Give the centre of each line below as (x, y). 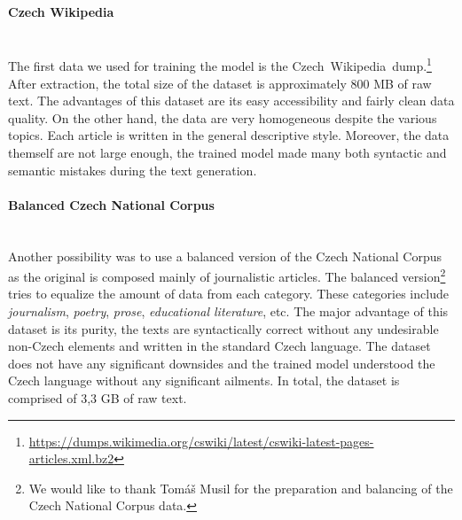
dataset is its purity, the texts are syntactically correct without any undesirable (223, 328)
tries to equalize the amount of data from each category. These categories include (228, 294)
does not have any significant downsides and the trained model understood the (222, 363)
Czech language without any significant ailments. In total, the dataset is (204, 380)
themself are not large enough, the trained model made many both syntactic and (227, 153)
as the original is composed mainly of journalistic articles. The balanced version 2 (227, 275)
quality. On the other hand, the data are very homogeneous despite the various (223, 117)
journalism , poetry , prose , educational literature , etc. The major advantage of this (228, 311)
